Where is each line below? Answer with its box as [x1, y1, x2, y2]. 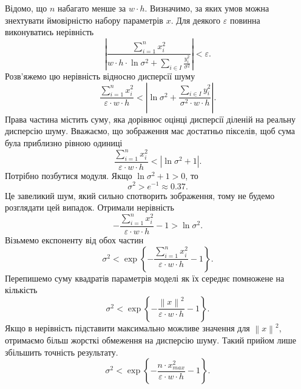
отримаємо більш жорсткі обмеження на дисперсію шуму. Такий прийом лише [5, 334, 296, 347]
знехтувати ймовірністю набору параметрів [5, 13, 163, 26]
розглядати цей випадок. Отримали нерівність [5, 201, 174, 214]
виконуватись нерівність [5, 25, 94, 38]
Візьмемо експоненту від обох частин [5, 234, 144, 246]
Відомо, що [5, 2, 47, 14]
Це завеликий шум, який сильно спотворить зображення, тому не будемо [5, 189, 275, 201]
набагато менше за [58, 2, 126, 14]
